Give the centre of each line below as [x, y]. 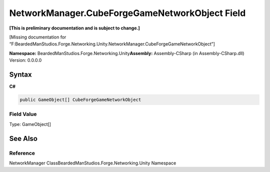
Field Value [23, 114]
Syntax [20, 74]
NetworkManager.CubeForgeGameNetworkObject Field [127, 13]
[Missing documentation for [38, 37]
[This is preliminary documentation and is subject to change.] [74, 28]
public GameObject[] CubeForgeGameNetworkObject [80, 100]
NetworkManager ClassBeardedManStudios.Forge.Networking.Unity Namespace [93, 163]
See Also [23, 138]
